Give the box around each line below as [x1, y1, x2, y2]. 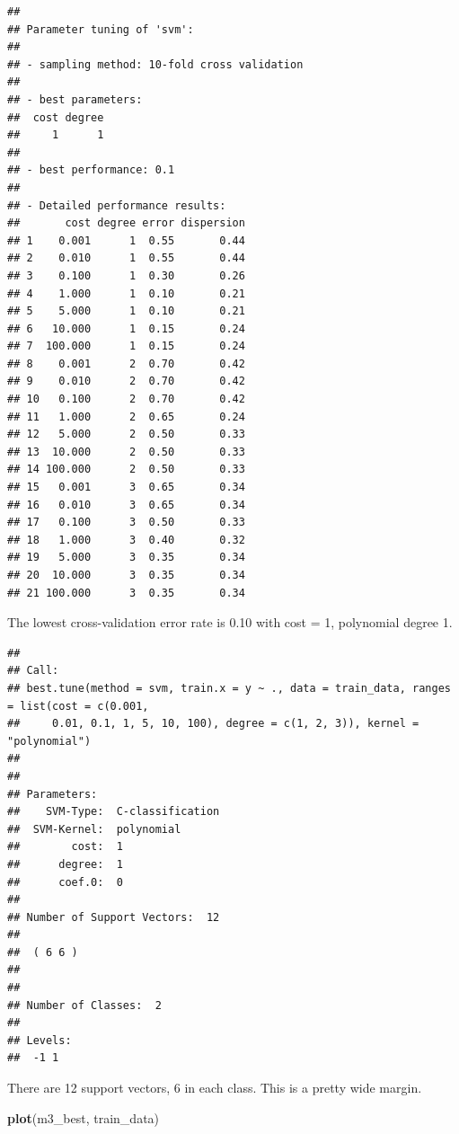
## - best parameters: [7, 93, 143, 106]
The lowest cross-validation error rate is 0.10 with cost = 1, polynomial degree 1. [7, 613, 453, 632]
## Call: [7, 664, 59, 678]
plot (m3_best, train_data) [7, 1108, 160, 1127]
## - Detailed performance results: [7, 199, 226, 212]
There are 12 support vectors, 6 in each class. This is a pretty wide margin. [7, 1078, 422, 1097]
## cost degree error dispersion [7, 217, 245, 230]
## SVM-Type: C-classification [7, 805, 220, 819]
